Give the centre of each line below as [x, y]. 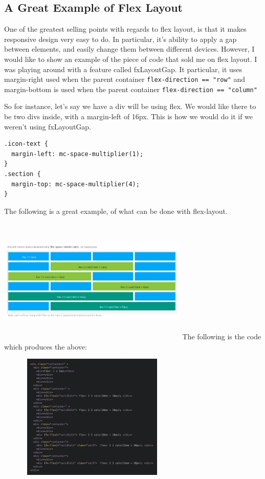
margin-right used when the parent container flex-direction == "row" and [125, 79]
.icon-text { [26, 144]
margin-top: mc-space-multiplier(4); [75, 184]
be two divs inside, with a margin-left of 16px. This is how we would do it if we [129, 116]
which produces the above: [46, 346]
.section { [23, 174]
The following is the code [222, 336]
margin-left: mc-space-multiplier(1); [78, 154]
